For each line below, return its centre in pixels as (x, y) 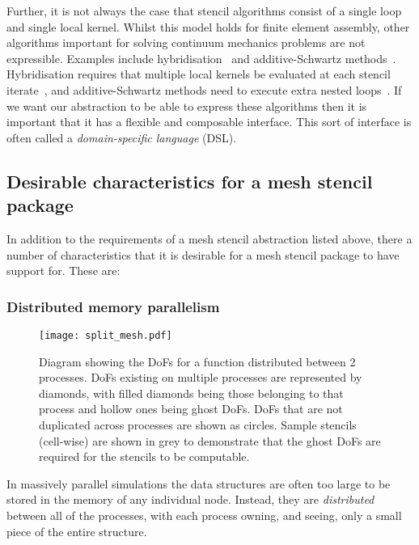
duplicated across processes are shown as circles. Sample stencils (198, 424)
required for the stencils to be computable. (144, 456)
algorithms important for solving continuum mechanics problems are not (186, 42)
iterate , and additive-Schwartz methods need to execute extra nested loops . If (204, 89)
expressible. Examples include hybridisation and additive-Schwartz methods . (201, 58)
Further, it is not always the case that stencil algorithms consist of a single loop (204, 11)
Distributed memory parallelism (113, 306)
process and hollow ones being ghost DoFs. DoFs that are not (191, 409)
